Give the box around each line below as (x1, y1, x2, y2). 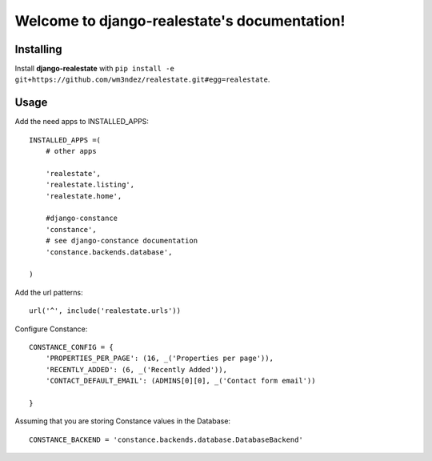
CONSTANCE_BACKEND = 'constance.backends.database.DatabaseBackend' (29, 435, 303, 444)
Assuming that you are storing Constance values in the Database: (14, 416, 231, 426)
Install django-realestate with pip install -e (14, 64, 175, 74)
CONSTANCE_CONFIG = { (29, 343, 114, 351)
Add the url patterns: (14, 287, 83, 297)
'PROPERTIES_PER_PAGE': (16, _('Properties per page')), (45, 354, 274, 363)
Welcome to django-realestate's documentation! (14, 12, 346, 30)
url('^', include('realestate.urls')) (29, 307, 182, 315)
